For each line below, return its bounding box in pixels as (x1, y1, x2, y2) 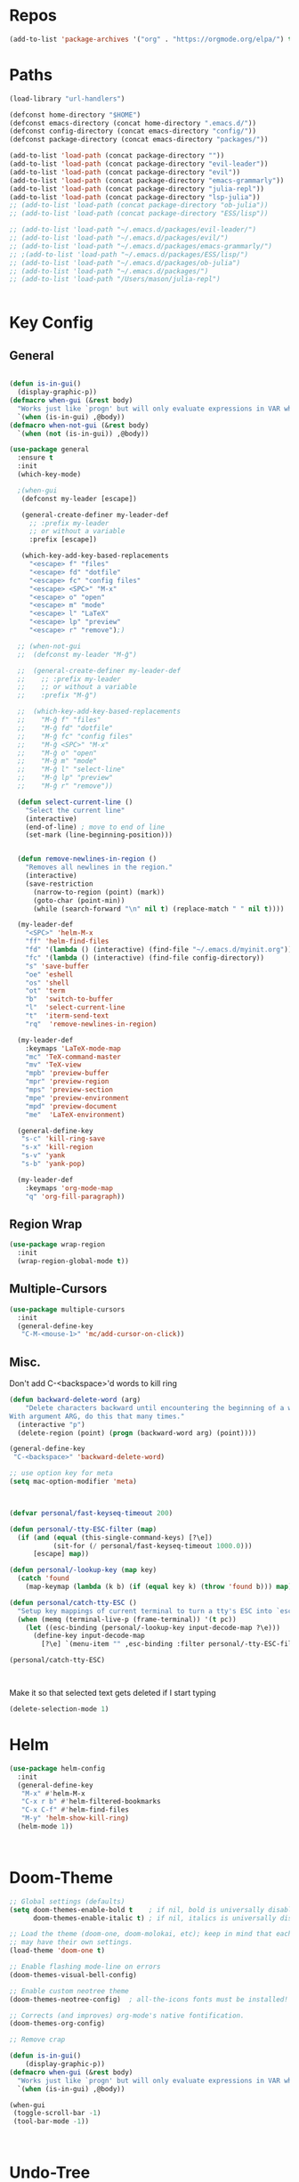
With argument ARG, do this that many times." (9, 1412, 185, 1421)
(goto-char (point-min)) (32, 896, 125, 904)
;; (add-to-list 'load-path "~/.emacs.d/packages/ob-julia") (9, 258, 241, 267)
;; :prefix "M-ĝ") (17, 691, 98, 700)
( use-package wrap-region (9, 1240, 105, 1249)
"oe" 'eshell (25, 969, 74, 979)
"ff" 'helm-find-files (25, 937, 109, 946)
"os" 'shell (25, 978, 69, 987)
